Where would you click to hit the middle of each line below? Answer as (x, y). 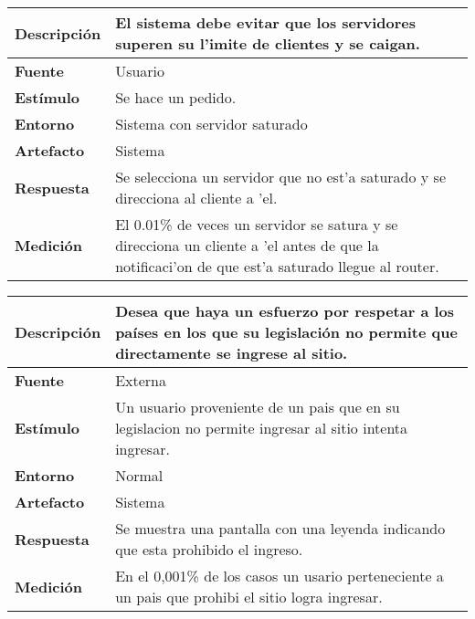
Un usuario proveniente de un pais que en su (258, 407)
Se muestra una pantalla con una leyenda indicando (280, 528)
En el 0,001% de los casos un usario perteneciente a (280, 576)
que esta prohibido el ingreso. (209, 549)
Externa (141, 380)
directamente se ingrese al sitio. (232, 353)
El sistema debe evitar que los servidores (266, 22)
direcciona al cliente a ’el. (196, 198)
